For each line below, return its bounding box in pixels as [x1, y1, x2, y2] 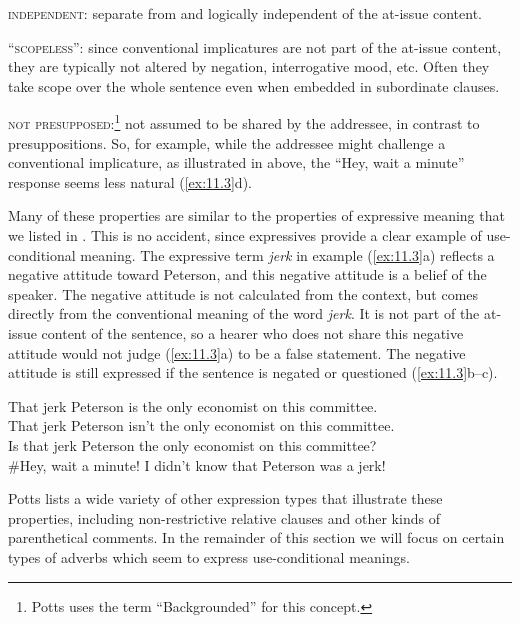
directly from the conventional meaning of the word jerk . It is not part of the [8, 303, 480, 324]
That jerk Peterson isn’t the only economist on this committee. [8, 415, 395, 436]
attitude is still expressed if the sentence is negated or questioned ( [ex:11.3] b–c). [8, 362, 498, 383]
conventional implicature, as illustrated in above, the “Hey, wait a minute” [8, 152, 465, 173]
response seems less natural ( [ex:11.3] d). [8, 171, 252, 192]
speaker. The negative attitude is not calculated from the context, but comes [8, 283, 479, 304]
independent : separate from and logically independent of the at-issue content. [8, 3, 483, 23]
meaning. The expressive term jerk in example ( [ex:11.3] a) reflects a [80, 244, 495, 265]
